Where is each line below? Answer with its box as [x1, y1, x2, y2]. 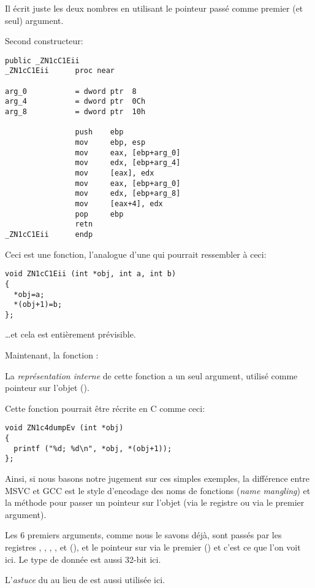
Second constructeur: [5, 34, 83, 47]
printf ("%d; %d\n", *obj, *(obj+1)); [13, 444, 172, 453]
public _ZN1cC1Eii [5, 56, 80, 65]
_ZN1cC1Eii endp [5, 230, 93, 239]
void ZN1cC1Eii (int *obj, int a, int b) [5, 269, 176, 279]
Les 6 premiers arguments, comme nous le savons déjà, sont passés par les [5, 528, 282, 541]
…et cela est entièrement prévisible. [5, 328, 136, 341]
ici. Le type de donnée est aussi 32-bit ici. [5, 552, 161, 565]
